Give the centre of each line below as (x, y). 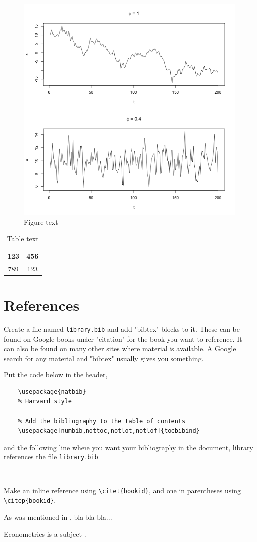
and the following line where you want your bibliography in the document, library (128, 447)
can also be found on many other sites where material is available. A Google (120, 348)
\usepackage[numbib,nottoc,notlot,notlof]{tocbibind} (109, 431)
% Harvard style (45, 402)
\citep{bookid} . (30, 500)
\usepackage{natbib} (52, 392)
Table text (23, 238)
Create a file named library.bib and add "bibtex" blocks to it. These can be (122, 328)
